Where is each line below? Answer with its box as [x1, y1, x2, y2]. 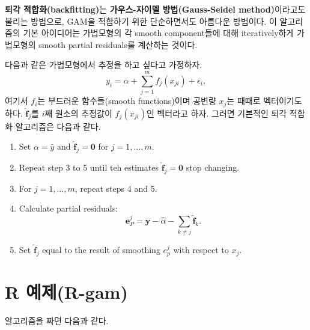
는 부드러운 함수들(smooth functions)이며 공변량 [37, 94, 216, 107]
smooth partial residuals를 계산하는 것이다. [38, 38, 198, 50]
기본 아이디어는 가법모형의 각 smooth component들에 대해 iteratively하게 [23, 26, 294, 39]
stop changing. [186, 160, 240, 173]
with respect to [173, 243, 229, 256]
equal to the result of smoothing [42, 243, 160, 256]
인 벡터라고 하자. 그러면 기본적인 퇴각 [146, 106, 287, 119]
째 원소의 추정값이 [44, 106, 112, 119]
